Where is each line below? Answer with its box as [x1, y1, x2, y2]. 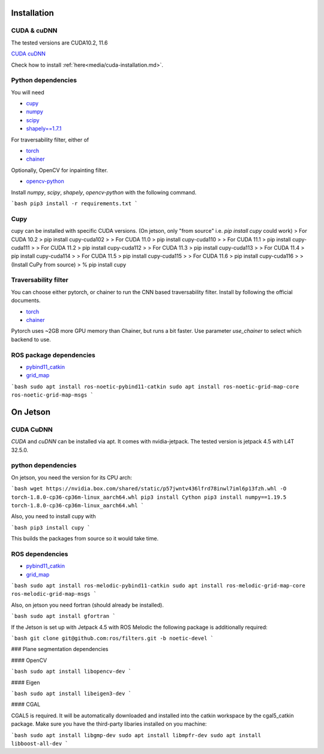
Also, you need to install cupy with [11, 513, 96, 520]
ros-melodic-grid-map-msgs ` [11, 590, 97, 598]
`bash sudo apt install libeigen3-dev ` [11, 690, 132, 697]
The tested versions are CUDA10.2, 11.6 [11, 39, 108, 46]
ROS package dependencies [11, 351, 95, 359]
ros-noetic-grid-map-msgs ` [11, 392, 94, 398]
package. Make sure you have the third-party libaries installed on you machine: [11, 720, 207, 728]
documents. [11, 297, 41, 304]
